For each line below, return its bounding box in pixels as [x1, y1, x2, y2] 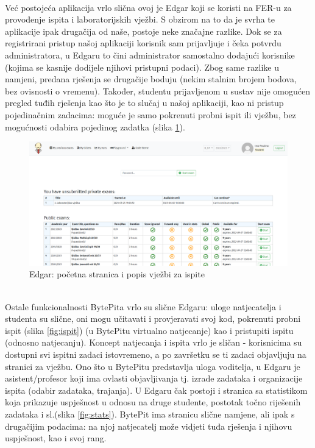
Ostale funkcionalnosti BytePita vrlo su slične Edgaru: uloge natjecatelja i [5, 300, 281, 313]
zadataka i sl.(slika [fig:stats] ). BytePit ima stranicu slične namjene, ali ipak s [5, 407, 295, 420]
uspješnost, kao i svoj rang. [5, 432, 107, 444]
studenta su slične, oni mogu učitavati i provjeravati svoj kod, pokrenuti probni [5, 312, 301, 325]
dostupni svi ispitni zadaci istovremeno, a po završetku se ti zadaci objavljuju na [5, 348, 306, 360]
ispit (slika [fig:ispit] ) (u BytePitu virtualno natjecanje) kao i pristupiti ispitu [5, 324, 294, 336]
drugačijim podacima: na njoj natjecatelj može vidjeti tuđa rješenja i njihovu [5, 419, 292, 432]
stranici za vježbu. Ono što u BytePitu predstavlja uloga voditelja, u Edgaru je [5, 360, 300, 372]
